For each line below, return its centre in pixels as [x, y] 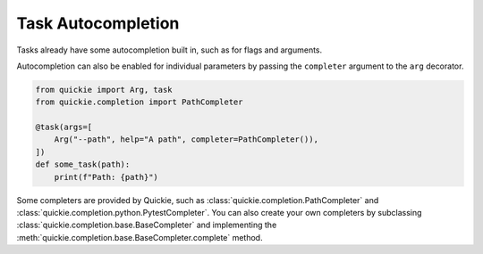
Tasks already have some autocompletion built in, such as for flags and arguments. [169, 50]
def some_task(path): [83, 164]
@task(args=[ [64, 127]
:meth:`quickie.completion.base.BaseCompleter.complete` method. [140, 237]
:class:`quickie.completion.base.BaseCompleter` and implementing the [147, 225]
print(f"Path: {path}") [106, 177]
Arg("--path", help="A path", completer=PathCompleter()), [186, 139]
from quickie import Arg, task [104, 90]
